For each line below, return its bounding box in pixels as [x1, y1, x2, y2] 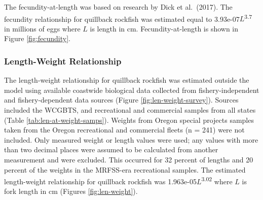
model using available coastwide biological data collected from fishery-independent [4, 84, 259, 95]
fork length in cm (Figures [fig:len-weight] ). [4, 186, 138, 196]
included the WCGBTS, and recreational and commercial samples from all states [4, 105, 256, 115]
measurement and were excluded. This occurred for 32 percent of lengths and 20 [4, 154, 253, 164]
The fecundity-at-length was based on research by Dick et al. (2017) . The [4, 2, 233, 12]
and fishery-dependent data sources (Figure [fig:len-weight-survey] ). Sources [4, 94, 239, 105]
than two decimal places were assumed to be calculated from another [4, 144, 218, 155]
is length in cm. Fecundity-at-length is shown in [90, 23, 239, 34]
